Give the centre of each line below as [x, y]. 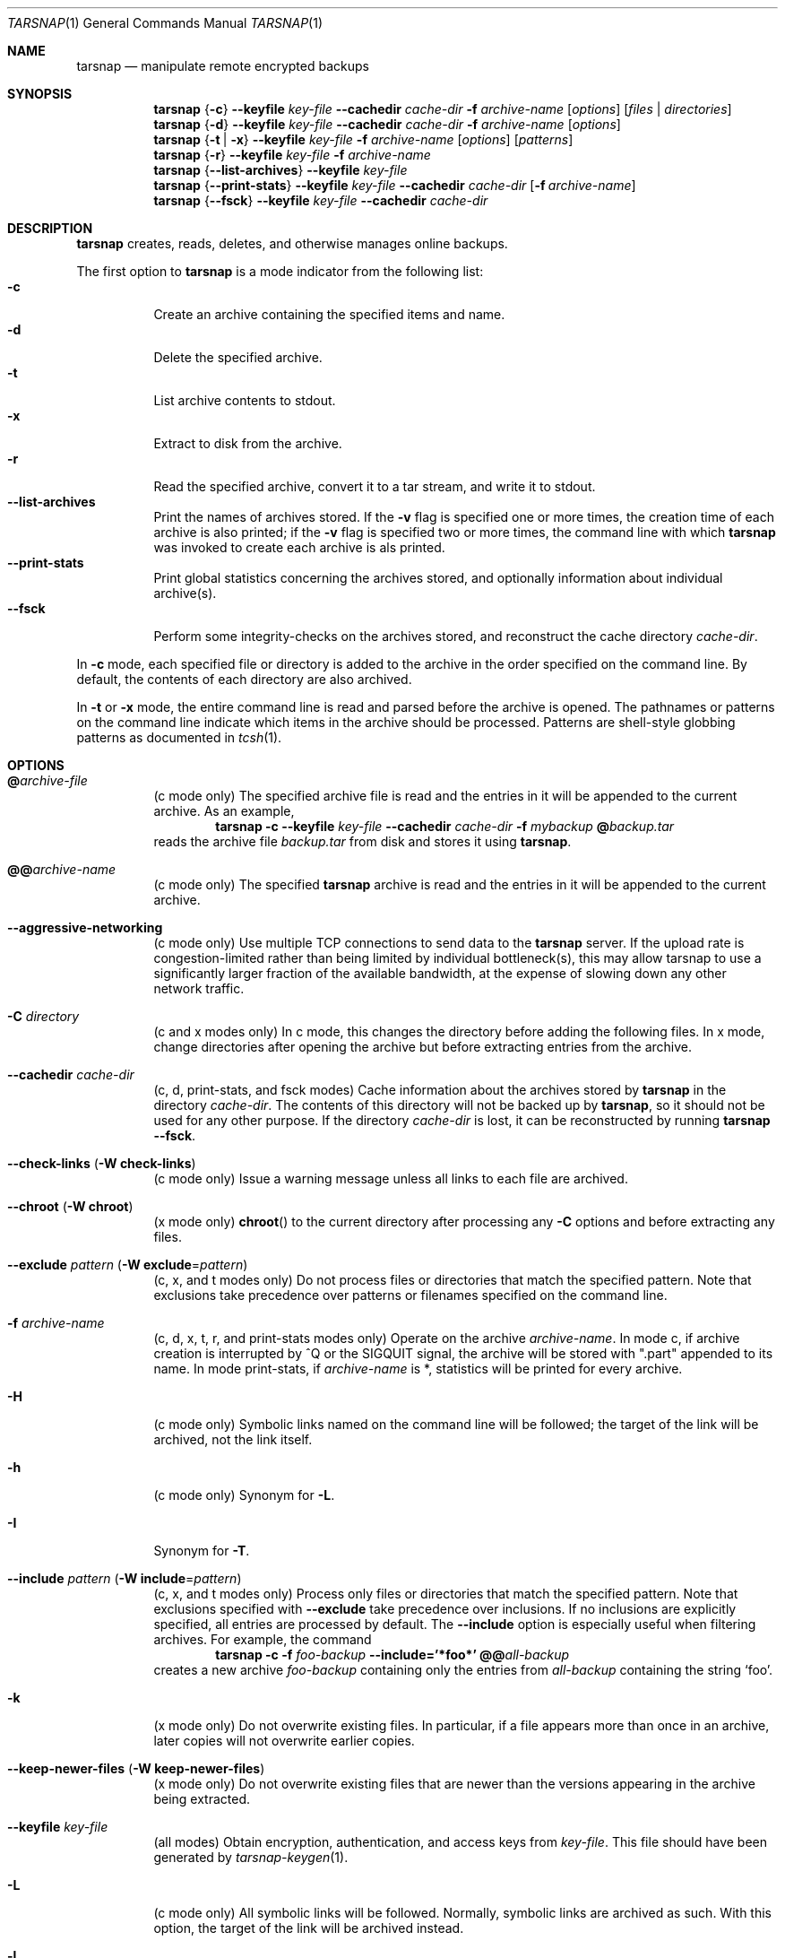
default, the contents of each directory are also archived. [244, 679]
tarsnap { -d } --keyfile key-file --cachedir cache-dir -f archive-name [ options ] [387, 124]
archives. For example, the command [263, 1639]
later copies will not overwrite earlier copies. [284, 1741]
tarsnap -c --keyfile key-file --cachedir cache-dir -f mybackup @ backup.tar [445, 826]
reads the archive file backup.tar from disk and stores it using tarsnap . [362, 841]
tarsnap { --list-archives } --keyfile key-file [280, 170]
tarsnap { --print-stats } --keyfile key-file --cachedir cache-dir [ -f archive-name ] [395, 185]
